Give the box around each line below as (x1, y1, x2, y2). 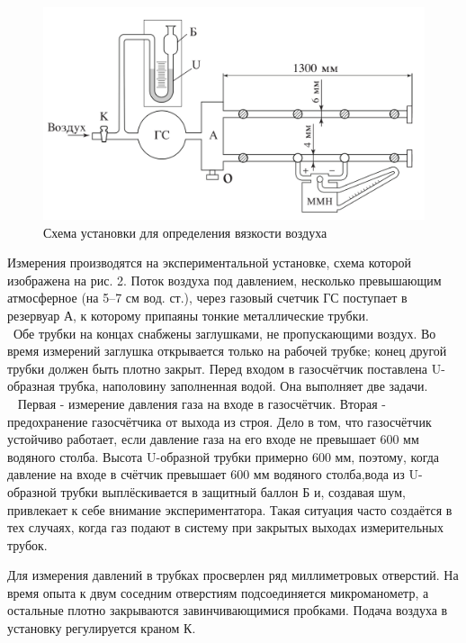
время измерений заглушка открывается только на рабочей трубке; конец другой (7, 341, 447, 360)
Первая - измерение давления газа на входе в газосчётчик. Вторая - (17, 394, 386, 412)
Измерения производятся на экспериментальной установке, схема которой (7, 253, 411, 272)
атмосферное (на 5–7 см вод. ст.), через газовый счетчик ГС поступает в (7, 288, 408, 307)
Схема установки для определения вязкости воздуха (43, 222, 327, 241)
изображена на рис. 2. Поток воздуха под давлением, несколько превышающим (7, 270, 442, 289)
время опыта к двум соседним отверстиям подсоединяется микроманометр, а (7, 583, 429, 602)
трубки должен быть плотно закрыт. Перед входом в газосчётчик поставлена (7, 358, 428, 377)
